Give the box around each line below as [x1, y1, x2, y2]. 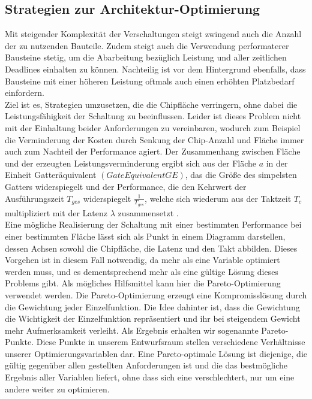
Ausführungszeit [5, 192, 64, 204]
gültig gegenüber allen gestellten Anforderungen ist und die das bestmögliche [5, 359, 288, 371]
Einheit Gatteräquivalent [5, 168, 97, 181]
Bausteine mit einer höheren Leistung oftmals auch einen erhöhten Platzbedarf [5, 74, 295, 87]
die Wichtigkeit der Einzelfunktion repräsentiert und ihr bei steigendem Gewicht [5, 312, 301, 325]
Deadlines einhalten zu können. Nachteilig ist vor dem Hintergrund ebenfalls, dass [5, 62, 306, 75]
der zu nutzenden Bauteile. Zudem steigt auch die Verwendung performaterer [5, 39, 289, 52]
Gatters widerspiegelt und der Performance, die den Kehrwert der [5, 180, 247, 192]
